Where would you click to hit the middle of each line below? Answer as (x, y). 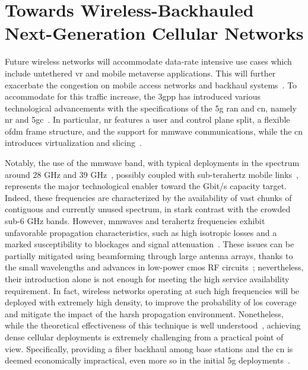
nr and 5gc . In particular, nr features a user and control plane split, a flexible (147, 119)
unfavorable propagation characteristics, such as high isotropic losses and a (141, 232)
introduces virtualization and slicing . (73, 143)
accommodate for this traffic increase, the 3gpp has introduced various (133, 96)
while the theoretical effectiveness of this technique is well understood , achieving (153, 325)
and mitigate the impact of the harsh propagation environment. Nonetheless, (144, 313)
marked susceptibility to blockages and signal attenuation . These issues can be (150, 244)
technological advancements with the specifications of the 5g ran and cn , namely (151, 108)
